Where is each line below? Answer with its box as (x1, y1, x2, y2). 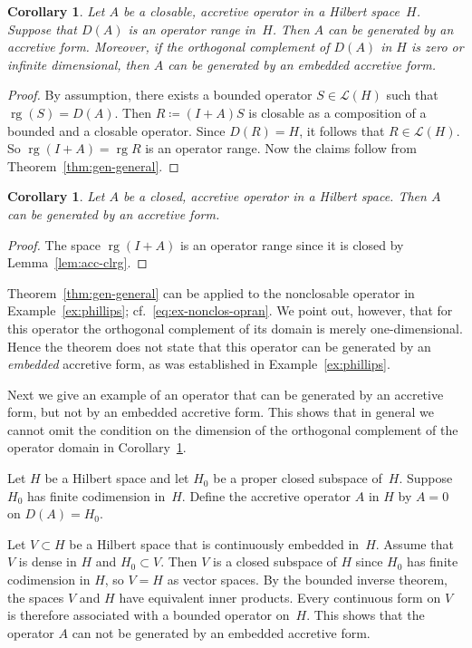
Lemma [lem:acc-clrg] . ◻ (7, 253, 148, 272)
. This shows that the (306, 605, 425, 624)
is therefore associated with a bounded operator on (7, 605, 290, 624)
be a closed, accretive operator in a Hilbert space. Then (122, 187, 427, 206)
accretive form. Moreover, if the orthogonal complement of (7, 37, 330, 56)
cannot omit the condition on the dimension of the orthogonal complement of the (7, 420, 458, 439)
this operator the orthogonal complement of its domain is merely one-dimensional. (7, 318, 463, 337)
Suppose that (7, 19, 77, 38)
